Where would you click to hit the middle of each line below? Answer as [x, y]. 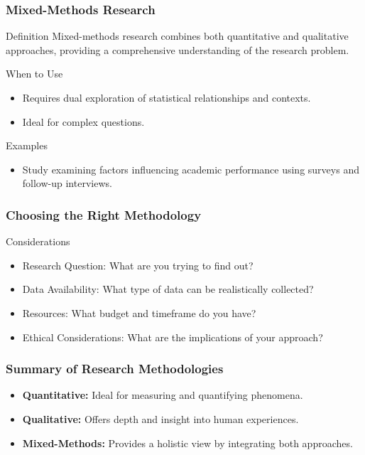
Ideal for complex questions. [83, 121]
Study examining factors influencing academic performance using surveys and [191, 169]
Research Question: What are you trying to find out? [138, 265]
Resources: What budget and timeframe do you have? [139, 312]
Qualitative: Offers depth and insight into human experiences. [160, 418]
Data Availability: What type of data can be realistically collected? [168, 289]
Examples [27, 145]
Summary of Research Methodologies [115, 369]
